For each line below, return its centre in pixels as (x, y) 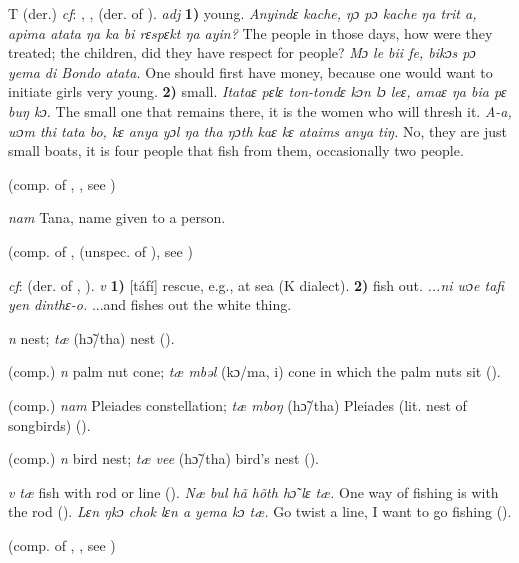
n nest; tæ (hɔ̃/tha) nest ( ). (91, 337)
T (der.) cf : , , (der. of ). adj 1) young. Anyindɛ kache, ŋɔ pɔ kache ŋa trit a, (242, 13)
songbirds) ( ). (49, 424)
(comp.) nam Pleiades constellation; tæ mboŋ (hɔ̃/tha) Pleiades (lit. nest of (237, 404)
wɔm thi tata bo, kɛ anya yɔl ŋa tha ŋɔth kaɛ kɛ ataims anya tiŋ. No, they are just (257, 130)
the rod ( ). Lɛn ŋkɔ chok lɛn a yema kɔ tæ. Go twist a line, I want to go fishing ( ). (260, 511)
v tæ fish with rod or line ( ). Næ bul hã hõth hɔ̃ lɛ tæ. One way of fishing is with (253, 491)
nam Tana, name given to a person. (117, 217)
